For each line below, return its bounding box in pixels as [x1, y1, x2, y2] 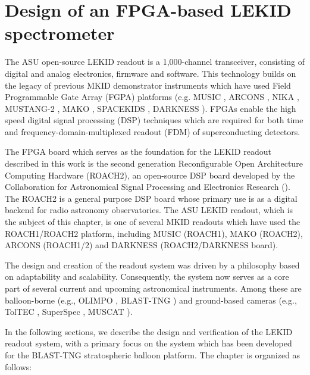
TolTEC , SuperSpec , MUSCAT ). [5, 305, 133, 318]
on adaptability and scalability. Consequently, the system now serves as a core [5, 270, 289, 283]
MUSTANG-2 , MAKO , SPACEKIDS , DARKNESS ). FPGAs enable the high [5, 102, 296, 114]
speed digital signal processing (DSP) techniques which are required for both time [5, 114, 303, 126]
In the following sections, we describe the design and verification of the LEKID [5, 325, 293, 337]
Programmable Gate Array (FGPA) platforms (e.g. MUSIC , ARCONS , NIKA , [5, 90, 299, 103]
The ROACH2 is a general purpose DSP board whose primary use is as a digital [5, 192, 298, 204]
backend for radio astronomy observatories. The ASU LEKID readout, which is [5, 204, 293, 216]
